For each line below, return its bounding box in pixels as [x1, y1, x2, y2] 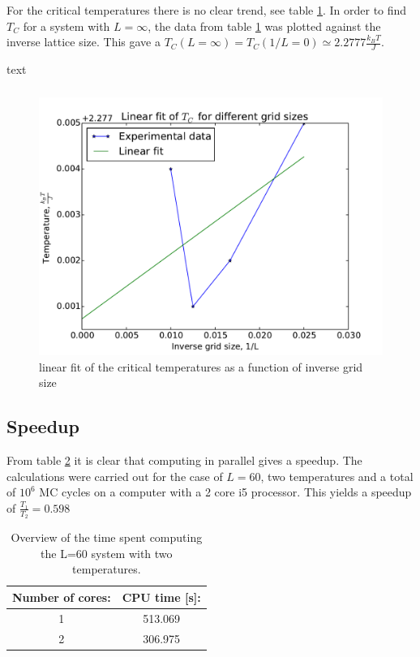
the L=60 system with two [41, 544, 173, 561]
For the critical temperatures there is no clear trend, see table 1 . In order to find [6, 2, 407, 18]
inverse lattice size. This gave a [6, 33, 161, 50]
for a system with [23, 17, 110, 34]
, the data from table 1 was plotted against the [148, 17, 381, 34]
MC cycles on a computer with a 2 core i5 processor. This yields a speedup [39, 483, 412, 500]
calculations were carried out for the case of [6, 467, 223, 484]
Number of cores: [12, 588, 111, 605]
